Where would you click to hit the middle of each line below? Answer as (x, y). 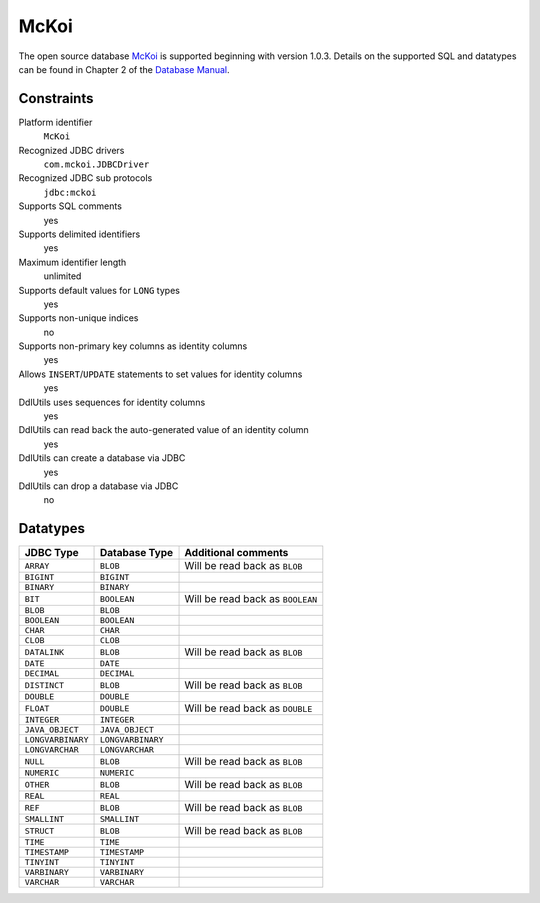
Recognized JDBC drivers (71, 150)
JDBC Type (51, 553)
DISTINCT (44, 685)
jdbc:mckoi (70, 192)
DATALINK (44, 651)
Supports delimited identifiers (79, 234)
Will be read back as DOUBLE (248, 708)
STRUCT (39, 830)
